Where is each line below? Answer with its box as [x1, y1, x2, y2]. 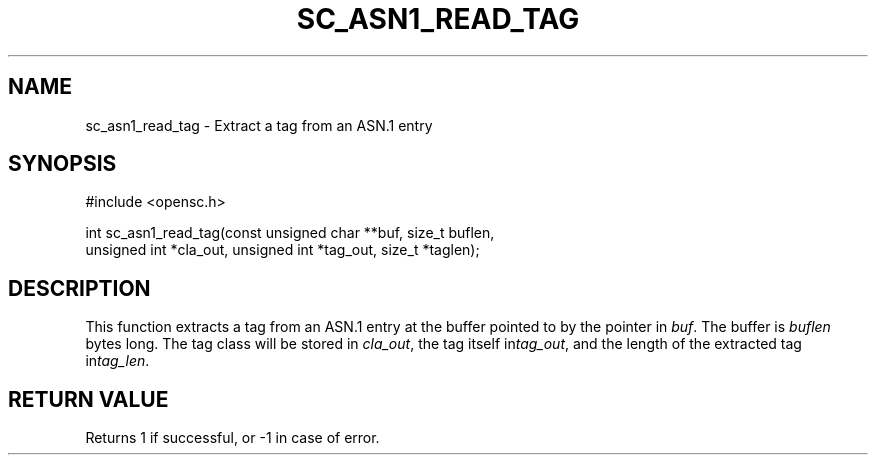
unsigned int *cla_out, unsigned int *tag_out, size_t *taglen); [85, 241, 480, 259]
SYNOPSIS [8, 151, 117, 177]
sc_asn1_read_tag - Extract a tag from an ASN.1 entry [85, 116, 433, 134]
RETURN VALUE [8, 386, 169, 412]
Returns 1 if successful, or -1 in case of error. [85, 429, 380, 447]
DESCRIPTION [8, 275, 151, 301]
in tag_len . [85, 352, 150, 370]
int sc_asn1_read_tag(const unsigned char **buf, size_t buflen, [85, 224, 495, 242]
